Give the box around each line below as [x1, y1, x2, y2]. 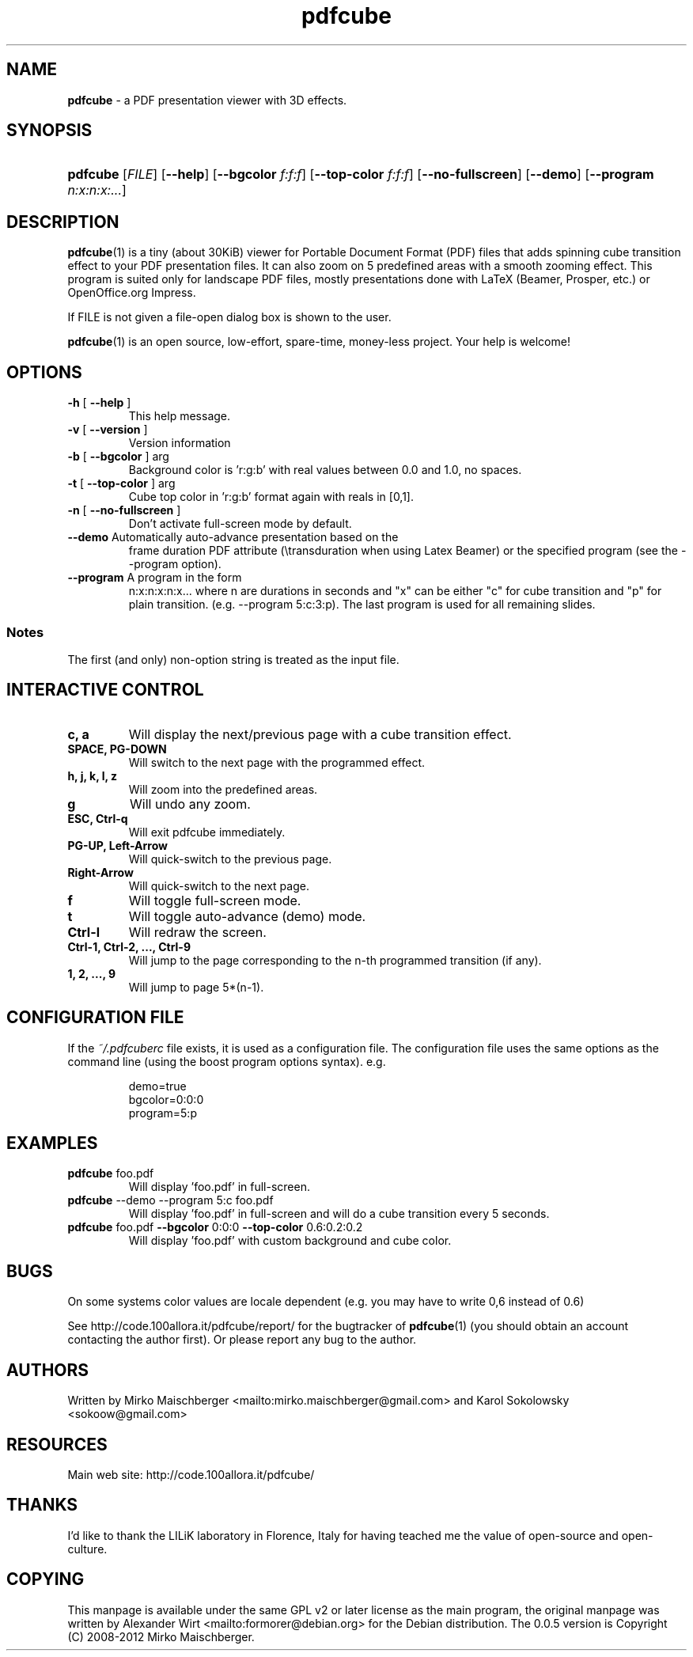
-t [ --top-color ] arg [67, 476, 176, 491]
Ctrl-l [67, 923, 100, 940]
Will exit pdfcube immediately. [128, 825, 286, 839]
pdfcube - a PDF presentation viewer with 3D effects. [67, 93, 347, 107]
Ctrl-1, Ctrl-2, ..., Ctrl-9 [67, 939, 191, 954]
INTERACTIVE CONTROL [6, 680, 204, 700]
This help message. [128, 409, 231, 423]
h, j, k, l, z [67, 768, 118, 783]
